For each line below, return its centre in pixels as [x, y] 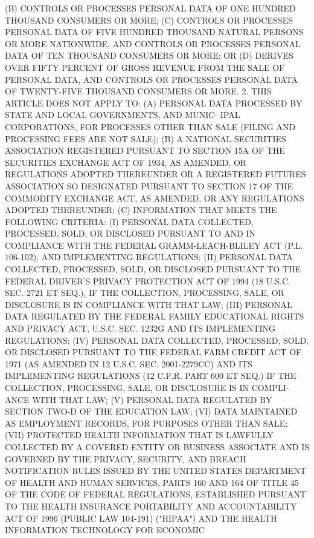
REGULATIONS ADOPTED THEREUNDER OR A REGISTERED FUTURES [155, 174]
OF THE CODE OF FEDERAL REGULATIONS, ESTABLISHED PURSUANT [155, 494]
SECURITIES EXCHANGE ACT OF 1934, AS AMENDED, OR [126, 162]
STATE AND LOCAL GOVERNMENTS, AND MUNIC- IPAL [123, 115]
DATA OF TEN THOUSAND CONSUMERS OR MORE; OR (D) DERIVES [149, 55]
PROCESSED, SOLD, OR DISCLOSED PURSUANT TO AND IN [130, 233]
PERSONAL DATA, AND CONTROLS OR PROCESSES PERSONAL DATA [151, 79]
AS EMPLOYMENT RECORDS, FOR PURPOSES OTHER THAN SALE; [146, 423]
